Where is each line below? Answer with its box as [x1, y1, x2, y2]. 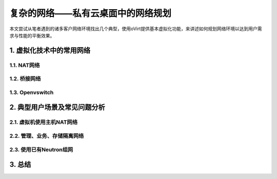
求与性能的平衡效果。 [9, 32, 55, 38]
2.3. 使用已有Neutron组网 [9, 146, 73, 153]
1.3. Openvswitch [9, 88, 54, 96]
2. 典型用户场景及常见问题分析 [9, 103, 105, 112]
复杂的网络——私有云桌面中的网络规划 [9, 8, 172, 19]
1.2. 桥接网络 [9, 75, 41, 82]
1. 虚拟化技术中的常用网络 [9, 46, 91, 55]
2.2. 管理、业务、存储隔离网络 [9, 132, 84, 139]
